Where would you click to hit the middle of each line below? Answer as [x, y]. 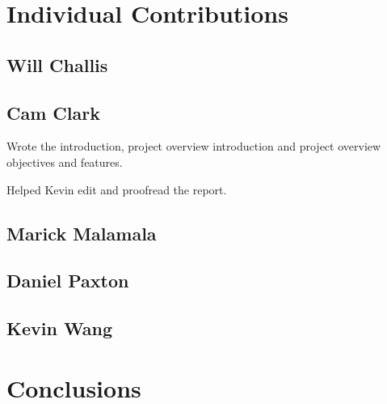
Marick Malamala [82, 233]
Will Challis [57, 64]
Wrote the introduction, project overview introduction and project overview [194, 146]
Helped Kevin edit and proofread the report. [117, 189]
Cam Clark [53, 112]
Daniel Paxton [68, 281]
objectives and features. [65, 162]
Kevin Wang [60, 328]
